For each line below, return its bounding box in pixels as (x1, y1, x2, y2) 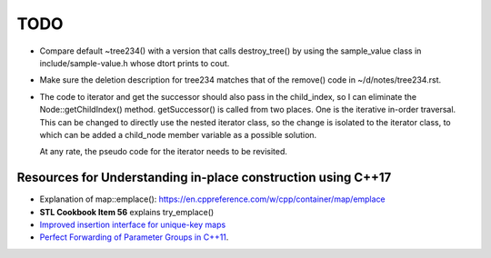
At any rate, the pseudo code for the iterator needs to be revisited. (39, 146, 288, 157)
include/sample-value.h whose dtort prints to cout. (39, 57, 230, 68)
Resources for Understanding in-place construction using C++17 (16, 170, 392, 185)
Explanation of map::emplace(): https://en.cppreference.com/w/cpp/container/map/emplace (39, 193, 386, 204)
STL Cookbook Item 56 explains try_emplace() (39, 206, 215, 217)
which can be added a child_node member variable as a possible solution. (39, 129, 317, 140)
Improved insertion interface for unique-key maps (39, 219, 226, 230)
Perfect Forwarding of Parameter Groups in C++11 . (39, 232, 229, 243)
